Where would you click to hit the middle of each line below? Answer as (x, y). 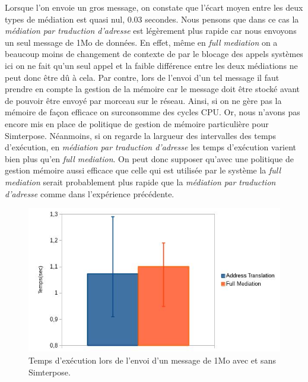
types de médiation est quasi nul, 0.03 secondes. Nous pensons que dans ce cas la (152, 19)
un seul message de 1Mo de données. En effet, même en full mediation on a (141, 42)
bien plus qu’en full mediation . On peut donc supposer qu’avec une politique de (149, 158)
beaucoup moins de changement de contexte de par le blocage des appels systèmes (154, 54)
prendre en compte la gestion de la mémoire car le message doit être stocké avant (152, 89)
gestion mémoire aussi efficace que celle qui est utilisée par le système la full (143, 170)
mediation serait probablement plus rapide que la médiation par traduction (140, 181)
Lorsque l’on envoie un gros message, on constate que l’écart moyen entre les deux (154, 7)
